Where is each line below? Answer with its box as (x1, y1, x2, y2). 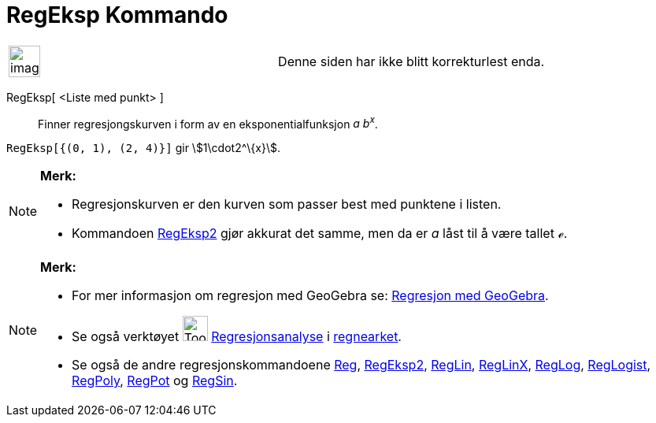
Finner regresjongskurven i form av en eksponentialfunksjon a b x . (38, 114, 378, 131)
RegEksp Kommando (6, 2, 228, 28)
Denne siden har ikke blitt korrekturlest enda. (278, 53, 545, 69)
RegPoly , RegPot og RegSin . (72, 373, 238, 389)
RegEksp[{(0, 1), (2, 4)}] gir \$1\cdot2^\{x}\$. (6, 141, 280, 155)
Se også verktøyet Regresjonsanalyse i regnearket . (72, 328, 402, 345)
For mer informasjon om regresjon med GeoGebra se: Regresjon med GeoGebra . (72, 288, 549, 304)
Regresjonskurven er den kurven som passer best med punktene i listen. (72, 196, 502, 213)
